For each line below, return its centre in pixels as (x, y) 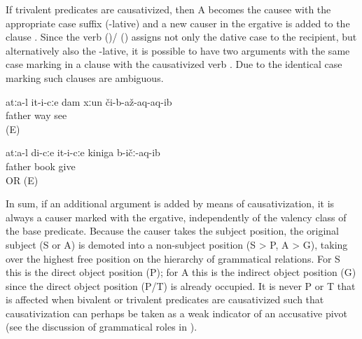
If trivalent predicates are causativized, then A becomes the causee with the (168, 9)
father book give (41, 166)
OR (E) (22, 180)
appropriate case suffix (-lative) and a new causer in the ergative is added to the (178, 23)
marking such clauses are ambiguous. (85, 77)
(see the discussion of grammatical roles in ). (102, 327)
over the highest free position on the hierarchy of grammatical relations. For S (173, 258)
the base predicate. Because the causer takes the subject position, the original (172, 231)
